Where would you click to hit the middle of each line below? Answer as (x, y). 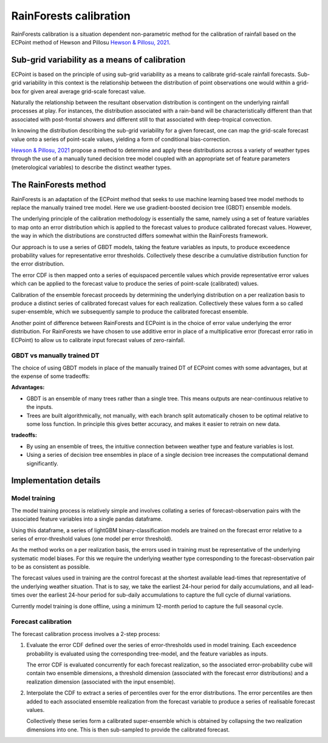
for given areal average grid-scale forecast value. (84, 91)
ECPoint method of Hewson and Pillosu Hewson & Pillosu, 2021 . (91, 42)
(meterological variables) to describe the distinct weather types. (91, 167)
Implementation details (56, 481)
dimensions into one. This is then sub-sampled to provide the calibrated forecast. (128, 730)
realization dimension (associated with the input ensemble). (101, 682)
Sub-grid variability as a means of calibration (98, 60)
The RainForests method (59, 184)
